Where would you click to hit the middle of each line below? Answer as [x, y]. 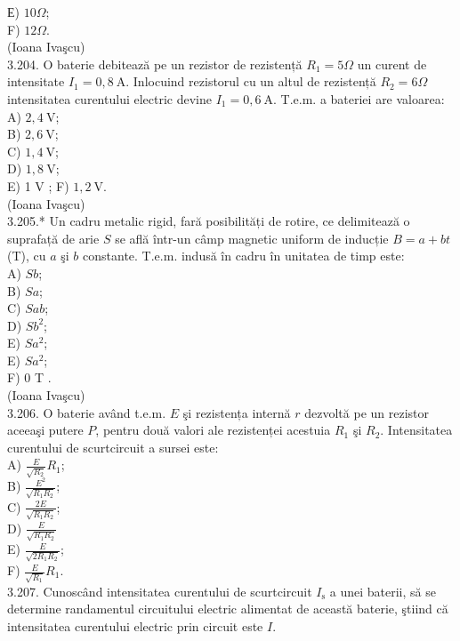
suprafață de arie [53, 238]
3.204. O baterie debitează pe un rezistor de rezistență [155, 64]
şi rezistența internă [237, 412]
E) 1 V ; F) [38, 185]
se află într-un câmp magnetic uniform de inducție [252, 238]
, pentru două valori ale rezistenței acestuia [213, 430]
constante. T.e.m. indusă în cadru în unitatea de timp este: [244, 256]
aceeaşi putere [45, 430]
